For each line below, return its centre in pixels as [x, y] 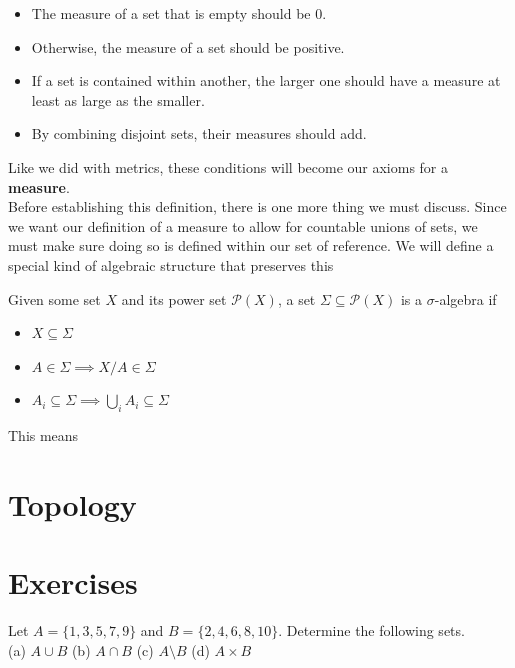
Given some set [54, 298]
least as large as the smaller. [118, 99]
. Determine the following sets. [371, 630]
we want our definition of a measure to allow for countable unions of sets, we [243, 225]
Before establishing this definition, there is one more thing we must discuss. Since [257, 206]
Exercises [73, 582]
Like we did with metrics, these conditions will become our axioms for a [228, 166]
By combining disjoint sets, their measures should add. [199, 133]
